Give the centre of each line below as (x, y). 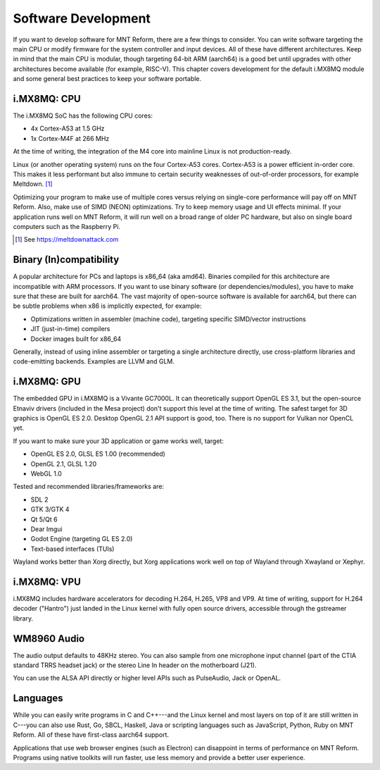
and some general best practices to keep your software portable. (107, 79)
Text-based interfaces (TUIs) (72, 549)
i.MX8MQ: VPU (47, 582)
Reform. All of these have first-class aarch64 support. (91, 735)
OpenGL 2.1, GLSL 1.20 (64, 464)
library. (23, 618)
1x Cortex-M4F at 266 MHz (70, 138)
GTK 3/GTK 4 (50, 509)
